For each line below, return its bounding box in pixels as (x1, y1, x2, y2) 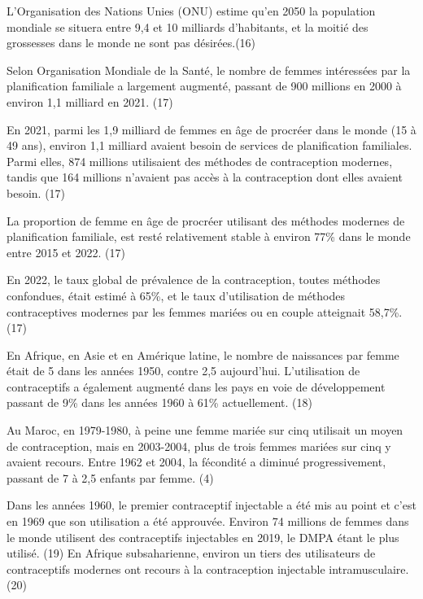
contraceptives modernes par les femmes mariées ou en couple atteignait (7, 303, 366, 320)
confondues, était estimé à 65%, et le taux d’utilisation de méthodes (7, 286, 346, 304)
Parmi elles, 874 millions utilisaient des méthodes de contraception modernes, (7, 152, 393, 169)
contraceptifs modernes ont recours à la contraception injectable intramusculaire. (7, 560, 409, 577)
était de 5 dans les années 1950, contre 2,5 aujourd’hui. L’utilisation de (7, 362, 360, 379)
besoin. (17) (7, 184, 66, 201)
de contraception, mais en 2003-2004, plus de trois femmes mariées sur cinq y (7, 437, 391, 454)
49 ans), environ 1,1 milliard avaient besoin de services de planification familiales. (7, 137, 412, 154)
